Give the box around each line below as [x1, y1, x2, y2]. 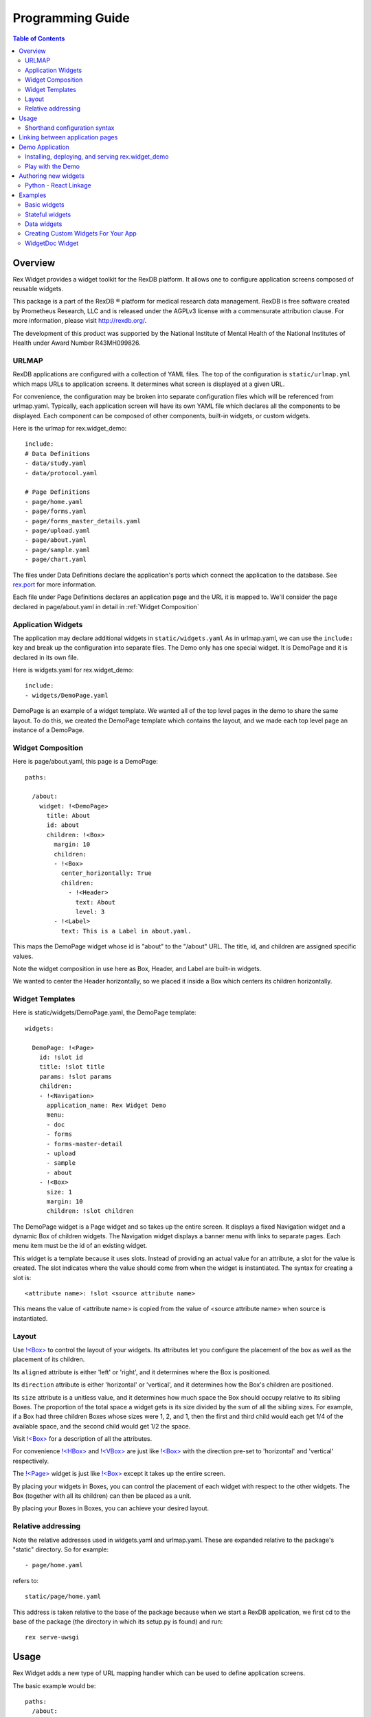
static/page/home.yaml [25, 1593, 102, 1600]
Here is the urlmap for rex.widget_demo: [12, 424, 127, 433]
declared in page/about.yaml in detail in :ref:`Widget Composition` [12, 602, 199, 611]
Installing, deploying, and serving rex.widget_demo [25, 152, 169, 161]
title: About [46, 812, 91, 820]
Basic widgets [25, 201, 65, 209]
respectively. [12, 1457, 49, 1465]
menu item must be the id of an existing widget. [12, 1242, 148, 1250]
